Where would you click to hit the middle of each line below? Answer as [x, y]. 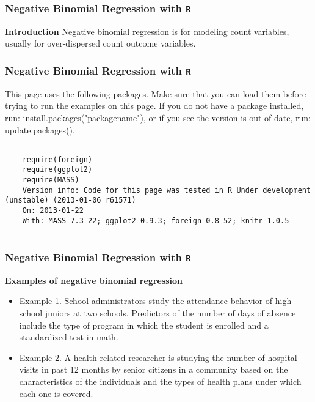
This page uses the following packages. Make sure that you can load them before [156, 93]
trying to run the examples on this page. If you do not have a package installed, [154, 106]
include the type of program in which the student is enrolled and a [144, 325]
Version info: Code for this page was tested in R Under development [167, 190]
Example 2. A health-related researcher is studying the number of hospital [158, 357]
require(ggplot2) [57, 170]
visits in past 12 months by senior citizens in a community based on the [154, 369]
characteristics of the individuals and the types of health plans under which [160, 381]
